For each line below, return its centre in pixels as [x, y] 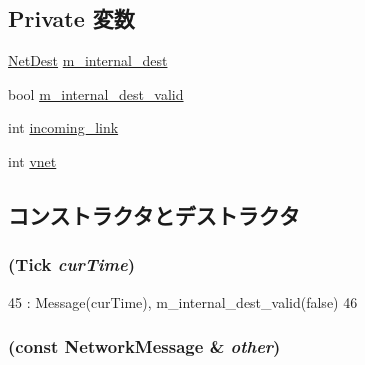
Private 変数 [71, 18]
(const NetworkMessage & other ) [144, 346]
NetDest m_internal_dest [88, 60]
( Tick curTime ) [72, 264]
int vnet [32, 160]
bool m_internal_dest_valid [96, 93]
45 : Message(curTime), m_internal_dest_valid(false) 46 [183, 301]
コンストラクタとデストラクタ [154, 214]
